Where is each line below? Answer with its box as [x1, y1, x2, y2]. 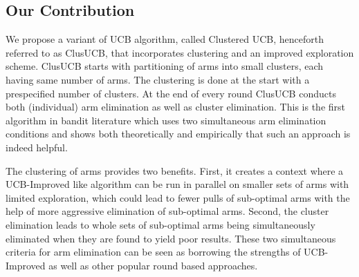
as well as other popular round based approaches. [48, 258, 258, 272]
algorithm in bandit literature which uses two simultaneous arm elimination [6, 113, 326, 127]
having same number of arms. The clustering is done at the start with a [6, 72, 310, 86]
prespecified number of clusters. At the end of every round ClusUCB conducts [6, 86, 336, 100]
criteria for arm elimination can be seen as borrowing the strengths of [6, 245, 301, 259]
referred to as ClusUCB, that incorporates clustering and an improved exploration [6, 45, 354, 59]
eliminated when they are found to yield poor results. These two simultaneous [6, 231, 336, 245]
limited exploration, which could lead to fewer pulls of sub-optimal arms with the [6, 190, 350, 204]
